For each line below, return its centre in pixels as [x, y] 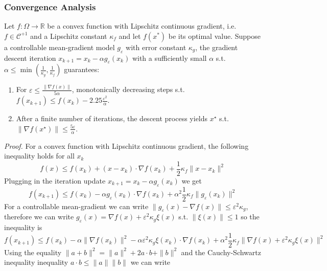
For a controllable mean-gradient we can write [76, 206]
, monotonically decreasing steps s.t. [128, 89]
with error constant [156, 47]
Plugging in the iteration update [55, 180]
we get [192, 180]
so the [250, 217]
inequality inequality [36, 262]
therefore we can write [39, 217]
